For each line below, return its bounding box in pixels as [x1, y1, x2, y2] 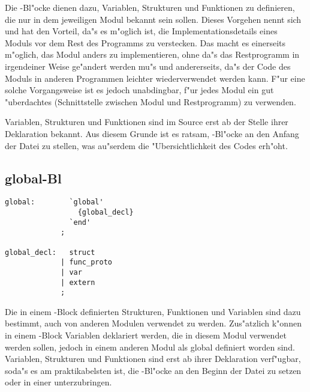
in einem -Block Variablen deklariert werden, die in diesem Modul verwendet [5, 329, 287, 341]
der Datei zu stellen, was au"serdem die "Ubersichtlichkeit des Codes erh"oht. [5, 139, 288, 152]
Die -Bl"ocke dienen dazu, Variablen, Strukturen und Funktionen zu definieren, [5, 1, 295, 13]
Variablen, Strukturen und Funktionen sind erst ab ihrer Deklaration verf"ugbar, [5, 352, 301, 365]
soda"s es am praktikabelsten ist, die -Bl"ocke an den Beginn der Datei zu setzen [5, 364, 302, 376]
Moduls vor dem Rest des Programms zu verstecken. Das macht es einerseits [5, 36, 286, 49]
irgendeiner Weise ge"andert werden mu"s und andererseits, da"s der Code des [5, 60, 291, 72]
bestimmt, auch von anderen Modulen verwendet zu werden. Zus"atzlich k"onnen [5, 317, 302, 329]
